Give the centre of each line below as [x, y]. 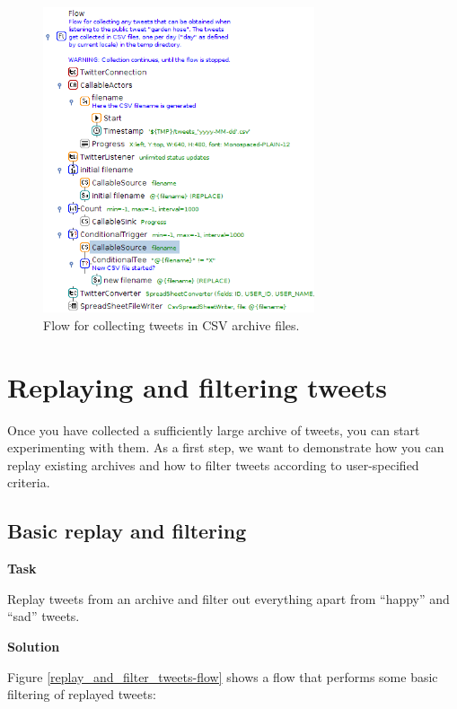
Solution [34, 647]
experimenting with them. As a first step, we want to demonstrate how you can [226, 447]
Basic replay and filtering [127, 531]
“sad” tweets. [44, 616]
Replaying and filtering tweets [198, 386]
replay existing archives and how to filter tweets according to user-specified [213, 464]
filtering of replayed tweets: [82, 694]
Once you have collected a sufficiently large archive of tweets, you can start [214, 429]
